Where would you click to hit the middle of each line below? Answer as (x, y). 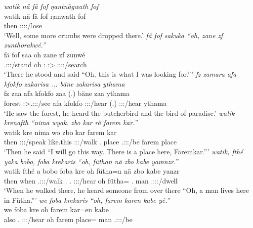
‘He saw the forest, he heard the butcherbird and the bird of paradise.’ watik (119, 113)
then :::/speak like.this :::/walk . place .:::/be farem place (90, 142)
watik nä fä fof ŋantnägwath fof (51, 6)
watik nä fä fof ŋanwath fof (45, 16)
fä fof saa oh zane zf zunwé (45, 54)
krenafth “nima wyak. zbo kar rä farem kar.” (71, 122)
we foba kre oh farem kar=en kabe (57, 209)
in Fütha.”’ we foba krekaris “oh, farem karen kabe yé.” (87, 200)
